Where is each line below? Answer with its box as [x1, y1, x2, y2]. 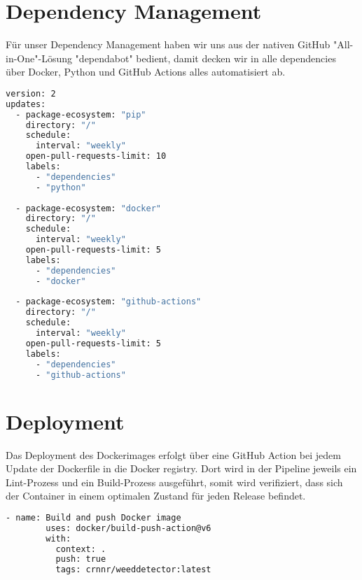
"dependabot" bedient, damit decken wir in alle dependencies [75, 50, 336, 65]
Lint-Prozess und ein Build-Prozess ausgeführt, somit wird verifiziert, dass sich [6, 474, 343, 489]
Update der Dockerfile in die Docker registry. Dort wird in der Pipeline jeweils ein [6, 461, 357, 476]
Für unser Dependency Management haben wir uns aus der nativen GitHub [6, 37, 330, 52]
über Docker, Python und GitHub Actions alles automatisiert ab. [6, 64, 286, 79]
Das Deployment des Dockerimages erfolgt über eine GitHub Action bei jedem [6, 447, 341, 462]
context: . [55, 544, 106, 554]
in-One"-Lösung [6, 50, 72, 65]
